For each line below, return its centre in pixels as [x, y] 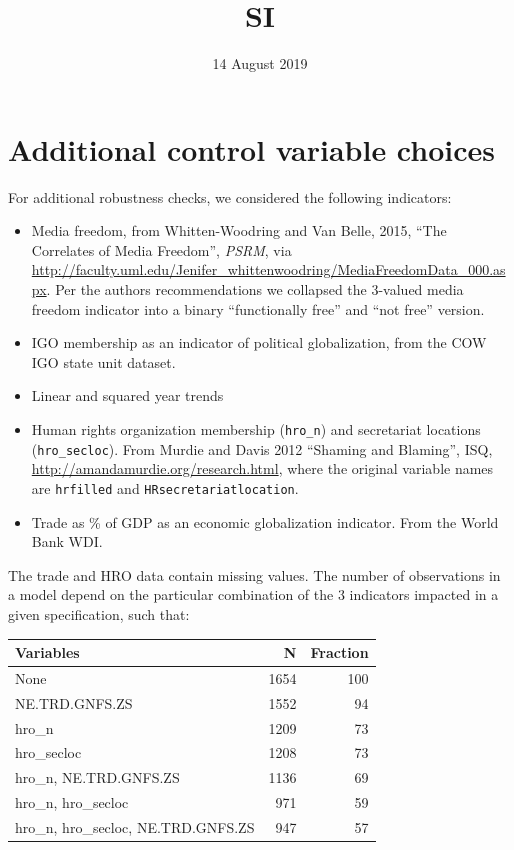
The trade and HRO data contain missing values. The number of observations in [254, 574]
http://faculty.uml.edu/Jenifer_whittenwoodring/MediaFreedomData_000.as [268, 269]
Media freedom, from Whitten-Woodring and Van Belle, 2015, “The [239, 230]
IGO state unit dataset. [103, 361]
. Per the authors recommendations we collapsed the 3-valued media [255, 289]
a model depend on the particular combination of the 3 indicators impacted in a [253, 594]
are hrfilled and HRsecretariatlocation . [165, 487]
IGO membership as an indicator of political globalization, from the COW [259, 342]
